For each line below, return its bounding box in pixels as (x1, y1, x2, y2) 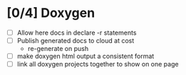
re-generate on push (27, 45, 89, 53)
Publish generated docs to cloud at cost (16, 37, 135, 45)
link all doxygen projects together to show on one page (16, 60, 179, 69)
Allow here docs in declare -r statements (16, 28, 137, 37)
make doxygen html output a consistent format (16, 52, 155, 61)
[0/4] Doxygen (6, 5, 95, 21)
